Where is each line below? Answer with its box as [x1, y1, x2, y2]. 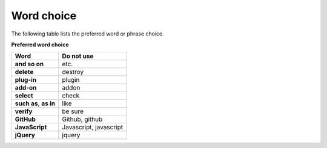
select [15, 91, 33, 100]
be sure [62, 107, 84, 116]
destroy [62, 68, 84, 76]
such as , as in [15, 99, 56, 108]
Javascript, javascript [62, 123, 124, 132]
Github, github [62, 115, 103, 123]
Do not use [62, 52, 94, 60]
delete [15, 68, 34, 76]
